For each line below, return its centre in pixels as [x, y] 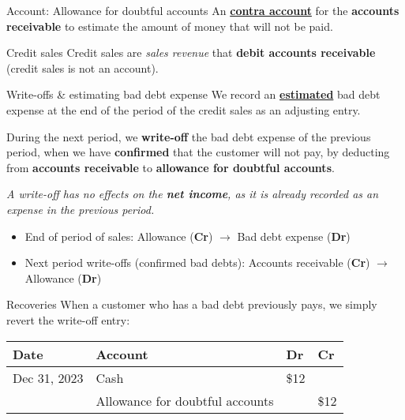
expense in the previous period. [81, 209]
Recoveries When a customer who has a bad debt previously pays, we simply [192, 304]
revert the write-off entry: [68, 319]
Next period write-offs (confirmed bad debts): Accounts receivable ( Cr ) [197, 262]
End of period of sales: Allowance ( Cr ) [119, 236]
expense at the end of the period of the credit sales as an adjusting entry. [184, 109]
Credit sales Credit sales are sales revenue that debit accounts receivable [191, 52]
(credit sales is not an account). [82, 67]
